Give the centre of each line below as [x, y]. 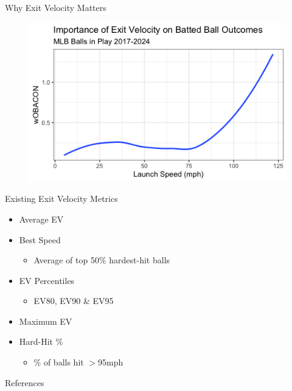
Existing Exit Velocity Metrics [61, 199]
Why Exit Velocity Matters [56, 7]
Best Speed [40, 239]
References [25, 382]
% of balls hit [59, 362]
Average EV [41, 219]
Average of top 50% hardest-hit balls [102, 260]
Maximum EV [46, 321]
